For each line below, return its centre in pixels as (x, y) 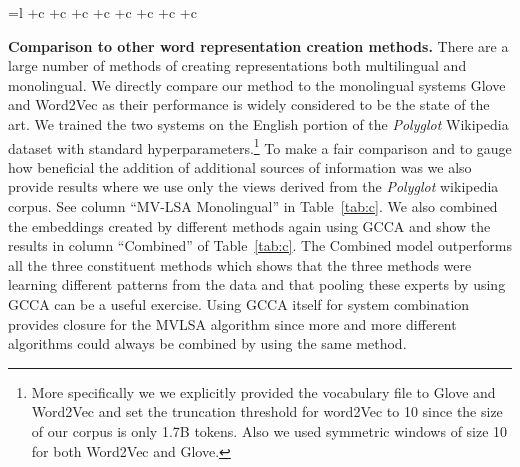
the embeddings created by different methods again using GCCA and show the (249, 225)
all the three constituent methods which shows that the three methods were (240, 264)
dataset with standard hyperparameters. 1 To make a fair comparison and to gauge (260, 146)
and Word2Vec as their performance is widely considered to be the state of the (249, 104)
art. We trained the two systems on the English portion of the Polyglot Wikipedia (258, 123)
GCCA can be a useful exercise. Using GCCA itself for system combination (239, 303)
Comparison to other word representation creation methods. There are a (258, 45)
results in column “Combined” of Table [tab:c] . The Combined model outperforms (260, 245)
